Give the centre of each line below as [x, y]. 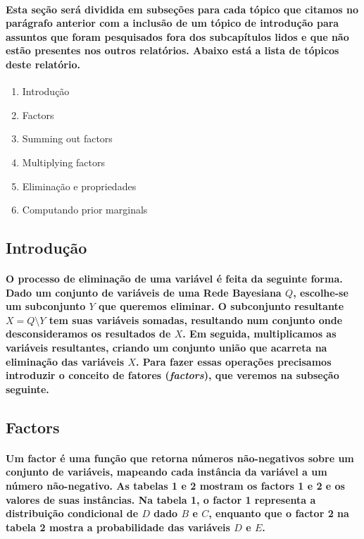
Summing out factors [67, 138]
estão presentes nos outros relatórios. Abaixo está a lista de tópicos [172, 50]
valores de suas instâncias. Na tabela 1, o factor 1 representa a [161, 499]
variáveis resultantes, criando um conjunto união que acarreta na [167, 348]
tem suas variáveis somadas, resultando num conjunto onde [196, 320]
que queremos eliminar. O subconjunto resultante [221, 306]
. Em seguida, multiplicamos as [259, 334]
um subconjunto [46, 306]
